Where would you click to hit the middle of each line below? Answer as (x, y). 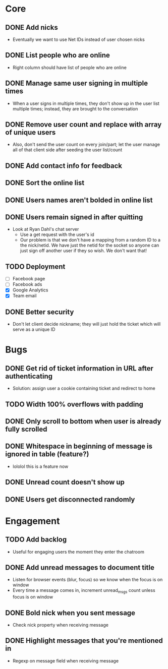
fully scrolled (26, 429)
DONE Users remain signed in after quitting (74, 217)
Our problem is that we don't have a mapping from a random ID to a (90, 240)
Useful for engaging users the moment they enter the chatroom (78, 552)
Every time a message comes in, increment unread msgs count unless (84, 591)
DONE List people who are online (58, 55)
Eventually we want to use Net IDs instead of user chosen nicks (78, 39)
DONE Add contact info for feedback (64, 166)
